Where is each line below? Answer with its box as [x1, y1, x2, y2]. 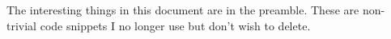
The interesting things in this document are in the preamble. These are [6, 2, 359, 18]
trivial [6, 17, 37, 33]
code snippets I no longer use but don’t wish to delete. [40, 17, 311, 33]
